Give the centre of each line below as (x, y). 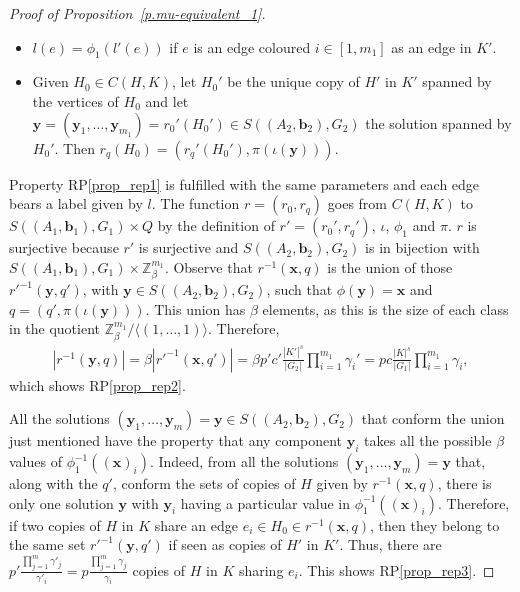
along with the (53, 483)
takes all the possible (428, 440)
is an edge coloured (252, 46)
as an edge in (431, 46)
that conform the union (433, 418)
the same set (47, 544)
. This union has (195, 308)
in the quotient (55, 328)
